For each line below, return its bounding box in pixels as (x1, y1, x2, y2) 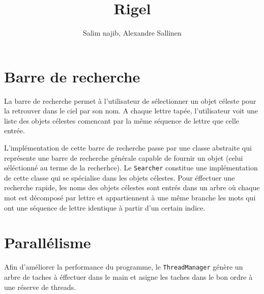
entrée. (4, 125, 25, 136)
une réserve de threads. (4, 281, 76, 292)
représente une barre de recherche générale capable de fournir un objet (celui (4, 152, 243, 163)
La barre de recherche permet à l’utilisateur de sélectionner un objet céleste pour (4, 95, 256, 106)
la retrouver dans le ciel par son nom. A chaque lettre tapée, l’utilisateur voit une (4, 105, 258, 116)
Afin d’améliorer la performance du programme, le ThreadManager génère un (4, 261, 243, 272)
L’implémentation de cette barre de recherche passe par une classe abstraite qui (4, 142, 252, 153)
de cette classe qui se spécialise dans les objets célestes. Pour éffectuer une (4, 172, 235, 183)
